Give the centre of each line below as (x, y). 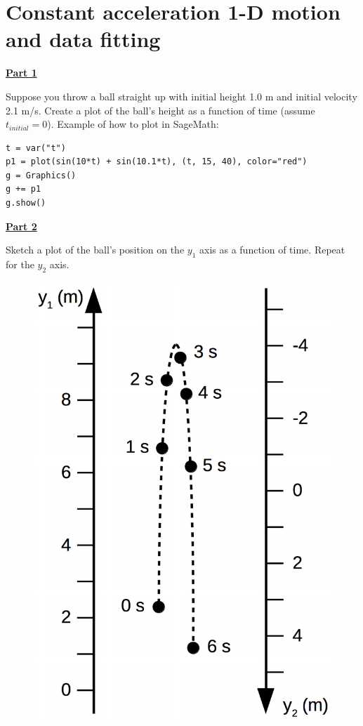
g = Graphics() (41, 175)
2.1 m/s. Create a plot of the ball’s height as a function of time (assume (160, 110)
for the (20, 264)
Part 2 (21, 226)
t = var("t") (36, 148)
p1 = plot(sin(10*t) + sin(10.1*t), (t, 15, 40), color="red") (157, 162)
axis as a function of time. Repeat (272, 250)
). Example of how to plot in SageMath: (133, 124)
